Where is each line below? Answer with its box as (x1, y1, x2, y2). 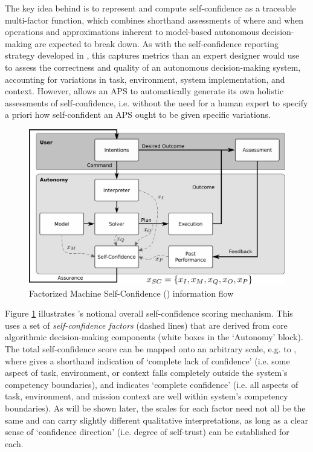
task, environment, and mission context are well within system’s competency (5, 390, 288, 402)
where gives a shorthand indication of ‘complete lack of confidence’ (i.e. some (5, 354, 290, 367)
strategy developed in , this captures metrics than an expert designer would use (5, 49, 300, 62)
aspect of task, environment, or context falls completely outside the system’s (5, 366, 288, 379)
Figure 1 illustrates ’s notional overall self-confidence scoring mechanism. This (5, 307, 293, 320)
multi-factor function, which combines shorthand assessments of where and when (5, 13, 304, 26)
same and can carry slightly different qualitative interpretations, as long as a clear (5, 413, 308, 426)
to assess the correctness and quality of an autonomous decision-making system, (5, 60, 301, 73)
